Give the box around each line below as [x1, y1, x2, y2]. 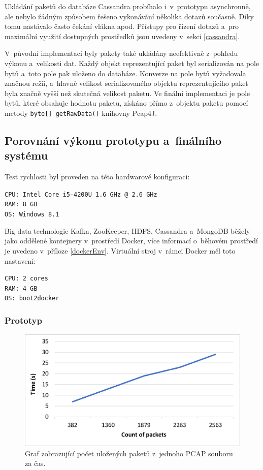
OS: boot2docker [5, 295, 59, 302]
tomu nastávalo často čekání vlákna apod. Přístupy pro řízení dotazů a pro [5, 21, 239, 32]
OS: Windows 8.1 [5, 211, 59, 218]
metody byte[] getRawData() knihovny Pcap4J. [5, 107, 157, 118]
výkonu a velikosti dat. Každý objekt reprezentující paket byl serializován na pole [5, 57, 259, 68]
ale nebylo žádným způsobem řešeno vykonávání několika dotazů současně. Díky [5, 11, 254, 21]
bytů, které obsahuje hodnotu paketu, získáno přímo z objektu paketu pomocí [5, 98, 248, 108]
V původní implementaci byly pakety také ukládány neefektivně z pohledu [5, 48, 238, 58]
